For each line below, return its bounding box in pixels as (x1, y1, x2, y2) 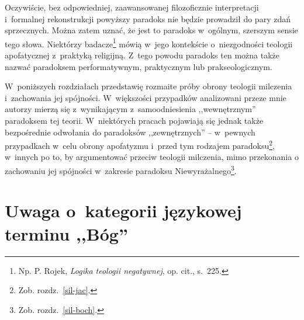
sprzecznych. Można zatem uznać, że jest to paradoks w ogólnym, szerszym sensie (5, 24, 298, 36)
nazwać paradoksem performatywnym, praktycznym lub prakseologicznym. (5, 60, 272, 72)
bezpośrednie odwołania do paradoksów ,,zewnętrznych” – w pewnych (5, 126, 255, 138)
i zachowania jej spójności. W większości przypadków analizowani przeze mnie (5, 91, 286, 103)
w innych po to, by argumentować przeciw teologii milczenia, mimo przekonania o (5, 151, 299, 163)
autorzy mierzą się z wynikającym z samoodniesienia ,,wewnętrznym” (5, 103, 256, 115)
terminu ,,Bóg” (5, 221, 128, 245)
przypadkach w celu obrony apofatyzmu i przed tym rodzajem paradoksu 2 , (5, 138, 275, 151)
